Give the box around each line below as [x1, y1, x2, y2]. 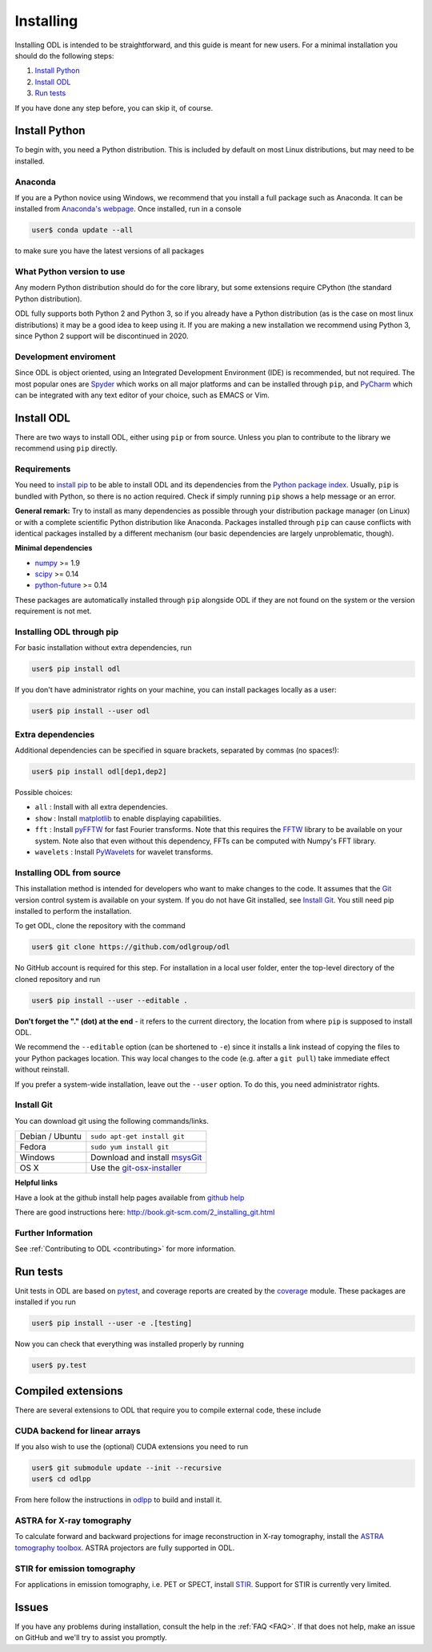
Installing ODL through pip [14, 626, 119, 637]
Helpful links [14, 1178, 58, 1188]
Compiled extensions [14, 1383, 123, 1398]
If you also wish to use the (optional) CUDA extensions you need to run [14, 1441, 249, 1451]
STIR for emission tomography [14, 1563, 136, 1574]
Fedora [19, 1141, 47, 1153]
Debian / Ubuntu [19, 1131, 82, 1142]
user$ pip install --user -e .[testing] [31, 1319, 192, 1328]
